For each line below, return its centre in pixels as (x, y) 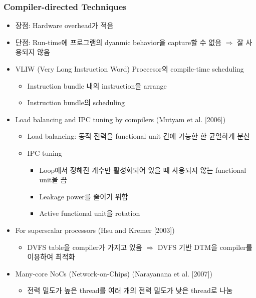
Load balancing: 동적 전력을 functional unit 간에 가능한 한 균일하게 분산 (139, 136)
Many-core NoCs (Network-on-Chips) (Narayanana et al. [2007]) (114, 273)
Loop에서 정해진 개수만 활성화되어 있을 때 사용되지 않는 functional (143, 170)
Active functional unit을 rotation (90, 213)
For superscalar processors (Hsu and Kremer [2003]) (95, 230)
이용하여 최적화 (51, 257)
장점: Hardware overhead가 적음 (64, 25)
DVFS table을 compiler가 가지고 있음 (85, 247)
